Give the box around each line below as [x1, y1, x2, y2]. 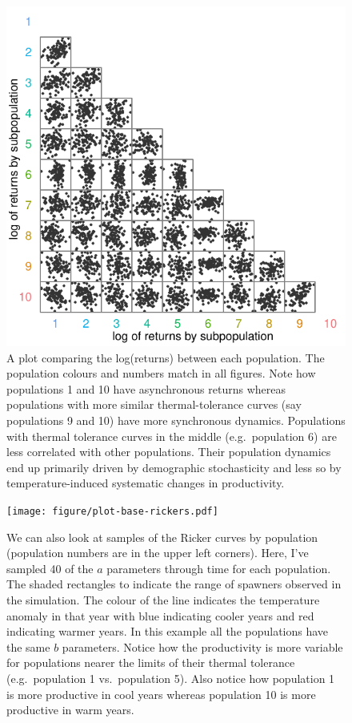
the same [6, 638, 50, 655]
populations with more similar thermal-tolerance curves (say [6, 396, 302, 413]
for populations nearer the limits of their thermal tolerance [6, 654, 295, 671]
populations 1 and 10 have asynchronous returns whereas [6, 380, 286, 397]
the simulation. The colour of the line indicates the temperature [6, 591, 320, 608]
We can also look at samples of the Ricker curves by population [6, 528, 318, 545]
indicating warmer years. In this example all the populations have [6, 623, 329, 640]
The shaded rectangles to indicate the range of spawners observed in [6, 576, 342, 592]
